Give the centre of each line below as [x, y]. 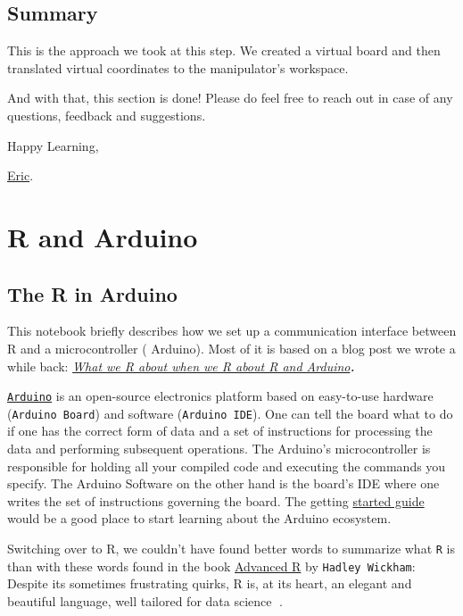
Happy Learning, [53, 145]
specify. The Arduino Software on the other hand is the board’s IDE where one [223, 483]
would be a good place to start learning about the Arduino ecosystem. [199, 518]
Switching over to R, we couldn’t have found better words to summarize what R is [231, 548]
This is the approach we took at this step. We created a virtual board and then [224, 50]
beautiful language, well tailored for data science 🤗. [145, 600]
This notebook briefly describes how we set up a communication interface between [232, 331]
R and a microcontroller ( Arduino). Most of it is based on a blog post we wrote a [231, 348]
